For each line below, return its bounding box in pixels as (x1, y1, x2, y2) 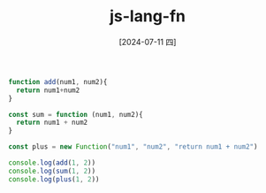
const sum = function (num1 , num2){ (8, 110, 143, 119)
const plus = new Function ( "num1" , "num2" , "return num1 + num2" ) (8, 143, 258, 151)
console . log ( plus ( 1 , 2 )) (8, 174, 100, 183)
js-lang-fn (109, 6, 186, 27)
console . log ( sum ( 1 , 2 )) (8, 166, 96, 175)
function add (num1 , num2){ (8, 77, 108, 86)
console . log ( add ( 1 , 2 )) (8, 158, 96, 167)
